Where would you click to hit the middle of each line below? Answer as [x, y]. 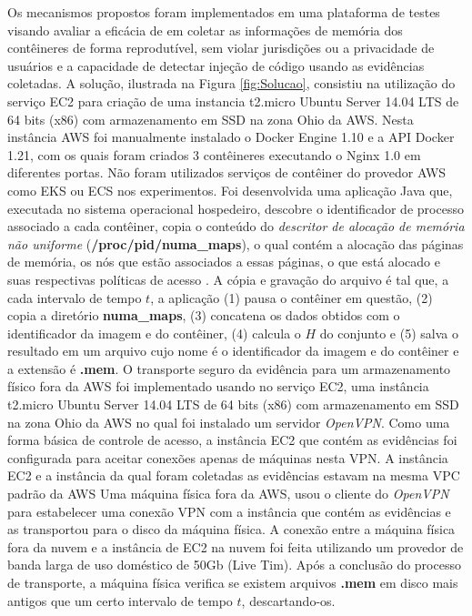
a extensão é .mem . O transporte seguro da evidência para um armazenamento [229, 368]
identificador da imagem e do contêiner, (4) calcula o [154, 333]
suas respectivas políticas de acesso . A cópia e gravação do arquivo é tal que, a [228, 279]
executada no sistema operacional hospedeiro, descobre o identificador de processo [236, 208]
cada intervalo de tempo [75, 297]
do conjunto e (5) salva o [389, 333]
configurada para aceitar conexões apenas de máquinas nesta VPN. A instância [228, 457]
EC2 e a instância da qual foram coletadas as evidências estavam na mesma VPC [234, 475]
